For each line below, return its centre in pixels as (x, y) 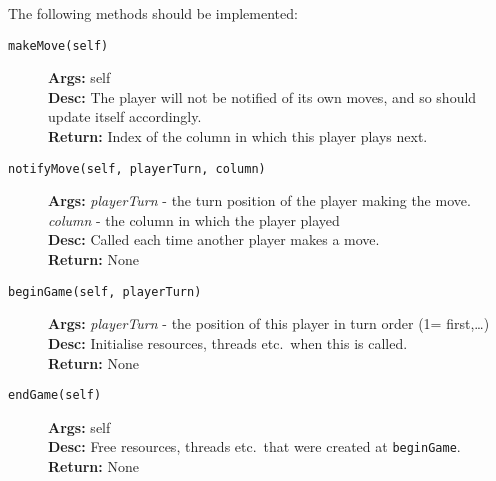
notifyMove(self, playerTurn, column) (137, 168)
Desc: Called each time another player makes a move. (214, 239)
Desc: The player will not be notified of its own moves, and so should (262, 96)
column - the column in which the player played (194, 219)
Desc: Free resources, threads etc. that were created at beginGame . (254, 446)
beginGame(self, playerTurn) (105, 291)
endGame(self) (55, 395)
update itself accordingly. (125, 116)
